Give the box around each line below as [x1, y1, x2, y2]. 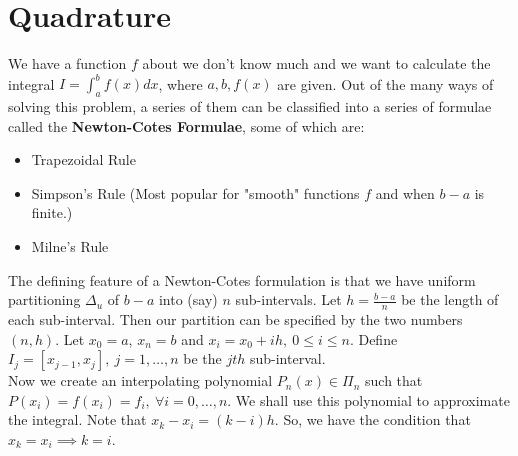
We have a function [8, 53, 127, 74]
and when [375, 182, 435, 203]
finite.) [31, 202, 73, 223]
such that [365, 370, 423, 391]
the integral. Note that [8, 409, 147, 430]
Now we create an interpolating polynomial [8, 370, 273, 391]
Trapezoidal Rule [31, 149, 136, 170]
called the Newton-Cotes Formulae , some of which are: [8, 115, 365, 136]
